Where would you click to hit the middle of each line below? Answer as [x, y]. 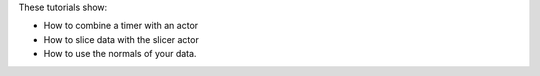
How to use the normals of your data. [120, 54]
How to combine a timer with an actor [121, 26]
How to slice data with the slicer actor [121, 39]
